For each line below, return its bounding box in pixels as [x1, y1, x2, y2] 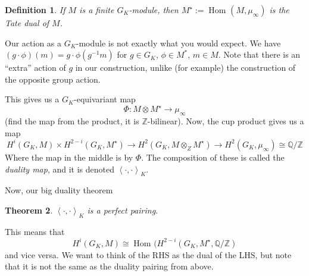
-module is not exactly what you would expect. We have [76, 36, 281, 49]
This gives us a [5, 93, 60, 105]
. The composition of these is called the [141, 150, 285, 163]
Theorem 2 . [5, 203, 53, 216]
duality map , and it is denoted [5, 162, 115, 175]
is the [269, 4, 289, 15]
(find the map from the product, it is [5, 115, 139, 127]
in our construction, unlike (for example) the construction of [75, 61, 296, 74]
